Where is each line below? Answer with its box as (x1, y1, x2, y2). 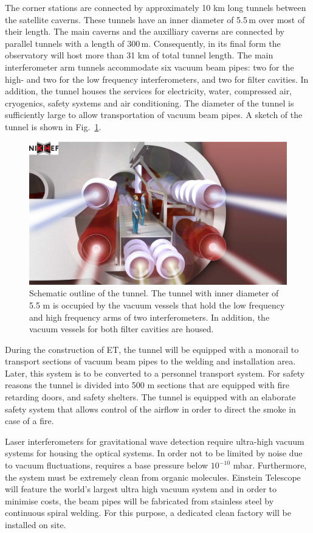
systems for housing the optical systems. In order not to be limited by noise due (5, 447, 303, 459)
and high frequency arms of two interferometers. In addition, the (29, 310, 270, 323)
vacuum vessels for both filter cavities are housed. (29, 322, 214, 335)
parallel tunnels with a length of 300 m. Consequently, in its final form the (5, 37, 281, 49)
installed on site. (5, 518, 66, 531)
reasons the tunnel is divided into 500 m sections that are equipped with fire (5, 378, 289, 391)
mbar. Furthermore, (233, 459, 307, 472)
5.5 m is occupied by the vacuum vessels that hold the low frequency (29, 298, 285, 311)
